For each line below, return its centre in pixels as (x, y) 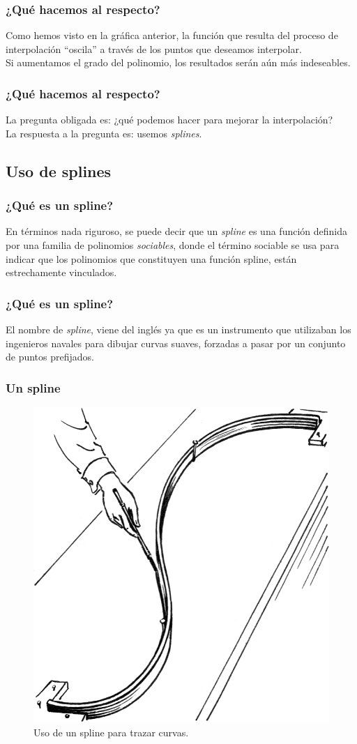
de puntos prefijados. (50, 357)
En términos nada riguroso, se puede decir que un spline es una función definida (176, 231)
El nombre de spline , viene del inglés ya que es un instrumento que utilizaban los (178, 329)
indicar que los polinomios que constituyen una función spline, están (151, 258)
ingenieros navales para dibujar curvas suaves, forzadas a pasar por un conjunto (176, 343)
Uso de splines (59, 170)
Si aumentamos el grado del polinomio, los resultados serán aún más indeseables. (178, 62)
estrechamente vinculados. (61, 272)
